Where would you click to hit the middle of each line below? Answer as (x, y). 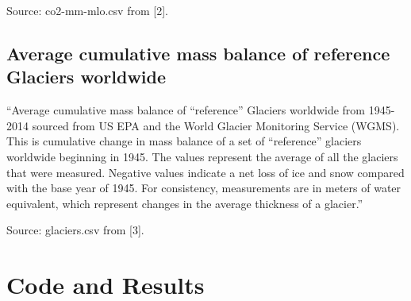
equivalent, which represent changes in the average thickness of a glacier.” (185, 203)
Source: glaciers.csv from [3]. (75, 230)
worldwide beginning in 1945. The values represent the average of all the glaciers (202, 156)
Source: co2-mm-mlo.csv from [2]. (87, 10)
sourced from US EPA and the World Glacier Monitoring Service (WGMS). (216, 125)
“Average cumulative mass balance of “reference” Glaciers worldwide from (186, 110)
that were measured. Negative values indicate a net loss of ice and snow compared (205, 172)
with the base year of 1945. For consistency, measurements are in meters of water (204, 188)
